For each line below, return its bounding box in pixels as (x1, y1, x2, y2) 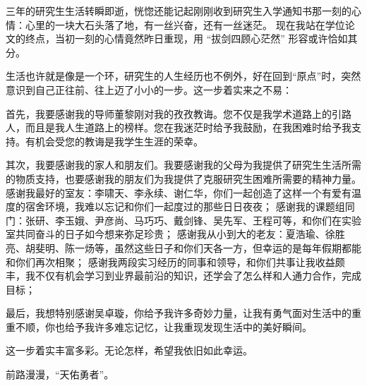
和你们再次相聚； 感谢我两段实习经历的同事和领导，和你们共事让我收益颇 (6, 254, 345, 269)
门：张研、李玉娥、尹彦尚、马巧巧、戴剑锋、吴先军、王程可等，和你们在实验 (6, 212, 361, 227)
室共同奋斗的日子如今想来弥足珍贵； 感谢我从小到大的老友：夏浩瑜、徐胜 (6, 227, 345, 241)
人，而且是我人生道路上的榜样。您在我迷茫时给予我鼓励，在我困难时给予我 (6, 120, 351, 135)
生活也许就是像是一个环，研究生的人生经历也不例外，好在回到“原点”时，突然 (6, 68, 361, 83)
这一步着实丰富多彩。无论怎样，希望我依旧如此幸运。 (6, 343, 253, 358)
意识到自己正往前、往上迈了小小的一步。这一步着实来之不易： (6, 82, 292, 97)
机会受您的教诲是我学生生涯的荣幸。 (35, 133, 203, 148)
